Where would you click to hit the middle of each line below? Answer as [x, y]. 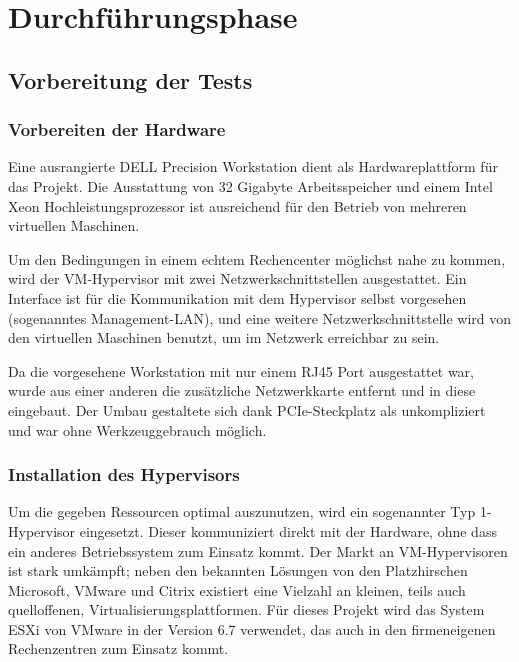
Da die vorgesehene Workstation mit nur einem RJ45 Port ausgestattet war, [241, 370]
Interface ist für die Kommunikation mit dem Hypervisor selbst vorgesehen [237, 297]
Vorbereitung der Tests [130, 79]
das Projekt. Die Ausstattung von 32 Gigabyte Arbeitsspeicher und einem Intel [250, 185]
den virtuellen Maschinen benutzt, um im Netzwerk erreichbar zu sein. [224, 337]
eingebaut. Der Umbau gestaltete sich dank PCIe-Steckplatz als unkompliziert [247, 409]
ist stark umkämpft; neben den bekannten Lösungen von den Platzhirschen [238, 570]
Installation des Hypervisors [124, 474]
